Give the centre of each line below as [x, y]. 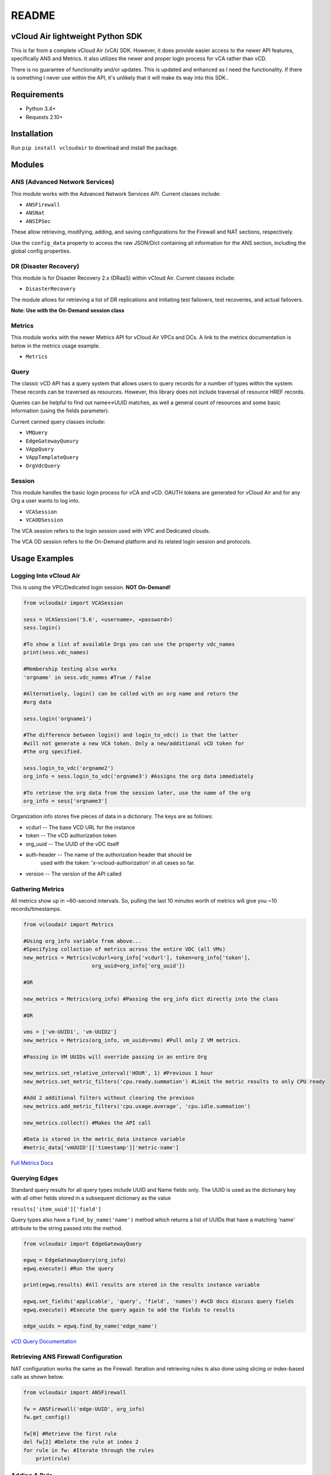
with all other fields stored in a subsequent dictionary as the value [91, 1198]
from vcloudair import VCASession [73, 603]
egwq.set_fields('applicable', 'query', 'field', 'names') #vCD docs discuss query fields [159, 1302]
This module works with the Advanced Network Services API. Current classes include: [116, 194]
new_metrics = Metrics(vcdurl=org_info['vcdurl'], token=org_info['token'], [137, 958]
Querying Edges [35, 1178]
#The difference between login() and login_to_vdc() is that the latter [131, 735]
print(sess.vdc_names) [56, 653]
